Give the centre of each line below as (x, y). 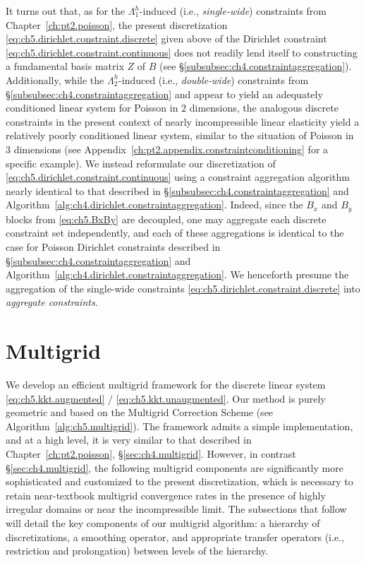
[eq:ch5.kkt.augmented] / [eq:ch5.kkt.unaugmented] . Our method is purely (166, 398)
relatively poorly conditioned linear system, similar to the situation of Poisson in (180, 135)
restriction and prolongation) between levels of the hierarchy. (137, 551)
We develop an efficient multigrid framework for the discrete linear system (166, 385)
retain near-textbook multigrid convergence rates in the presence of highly (166, 495)
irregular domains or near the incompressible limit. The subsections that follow (176, 509)
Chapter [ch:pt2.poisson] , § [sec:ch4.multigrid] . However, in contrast (151, 454)
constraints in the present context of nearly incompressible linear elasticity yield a (183, 121)
